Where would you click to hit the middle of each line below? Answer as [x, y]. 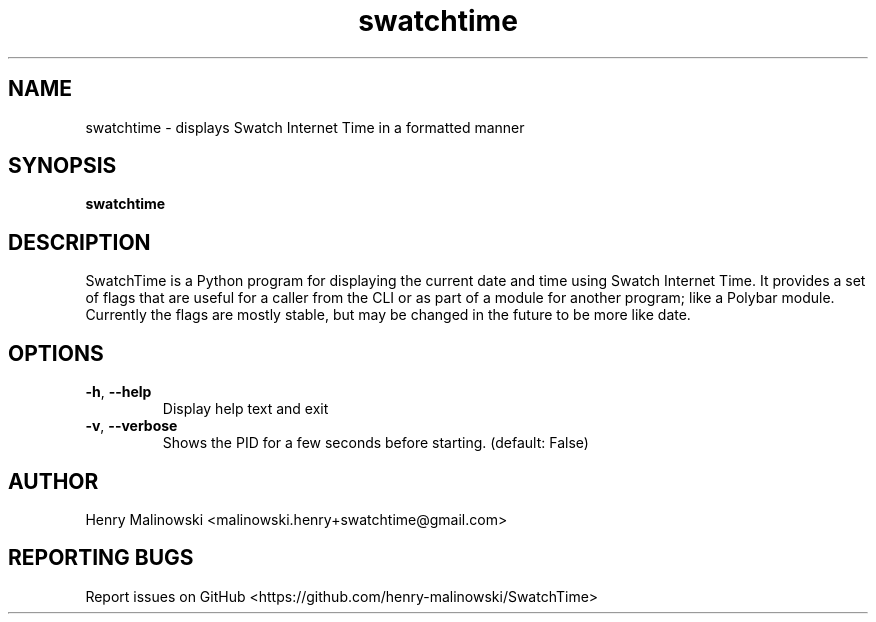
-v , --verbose [131, 426]
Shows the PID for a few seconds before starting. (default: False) [375, 443]
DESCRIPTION [79, 242]
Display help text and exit [245, 409]
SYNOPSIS [62, 166]
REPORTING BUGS [101, 558]
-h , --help [118, 392]
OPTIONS [56, 353]
